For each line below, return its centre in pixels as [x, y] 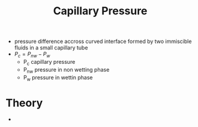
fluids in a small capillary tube [51, 48]
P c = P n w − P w [32, 55]
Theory [24, 103]
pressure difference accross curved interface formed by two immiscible [103, 41]
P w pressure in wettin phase [58, 78]
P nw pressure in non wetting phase [66, 70]
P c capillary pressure [49, 62]
